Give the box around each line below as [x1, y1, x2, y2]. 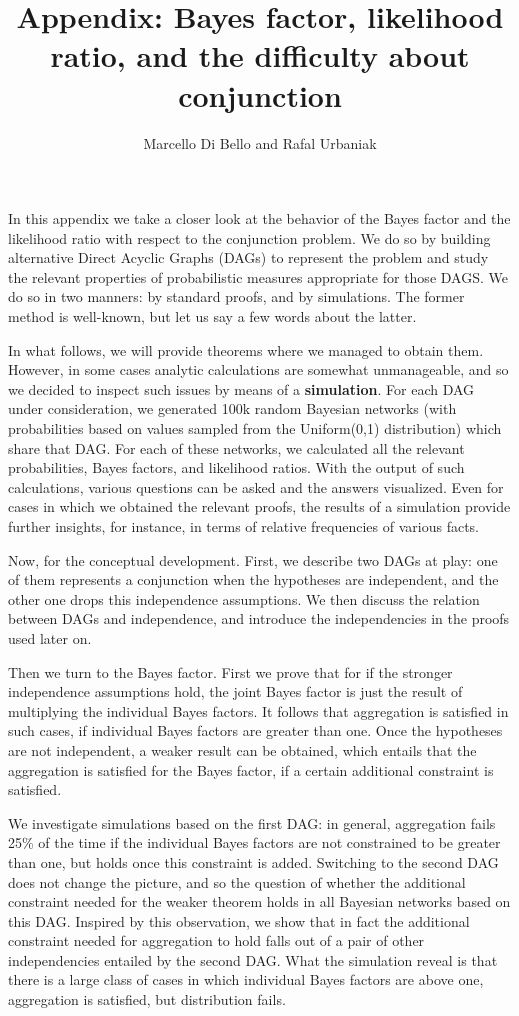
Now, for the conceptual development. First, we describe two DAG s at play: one [8, 549, 498, 570]
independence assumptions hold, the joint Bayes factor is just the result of [8, 681, 463, 702]
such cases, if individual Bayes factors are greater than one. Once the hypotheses [8, 720, 503, 741]
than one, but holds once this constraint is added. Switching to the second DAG [8, 851, 499, 872]
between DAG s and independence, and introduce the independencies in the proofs [8, 608, 510, 629]
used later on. [8, 627, 92, 648]
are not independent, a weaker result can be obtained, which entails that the [8, 739, 477, 760]
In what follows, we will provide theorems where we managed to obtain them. [8, 339, 484, 360]
